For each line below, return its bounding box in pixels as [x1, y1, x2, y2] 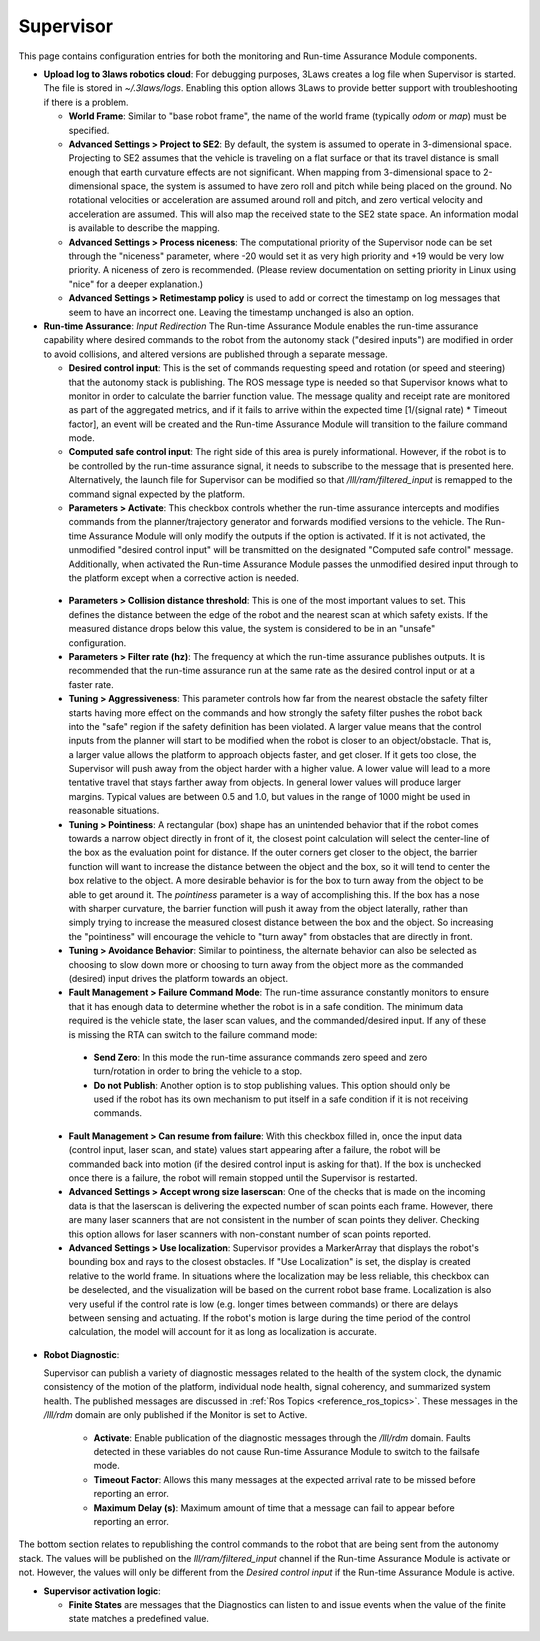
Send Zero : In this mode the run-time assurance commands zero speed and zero [93, 1051, 428, 1063]
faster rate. [68, 678, 114, 690]
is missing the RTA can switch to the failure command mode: [68, 1028, 318, 1040]
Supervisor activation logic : [43, 1585, 162, 1597]
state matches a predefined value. [68, 1613, 210, 1625]
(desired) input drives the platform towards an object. [68, 972, 289, 984]
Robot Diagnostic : [43, 1348, 120, 1360]
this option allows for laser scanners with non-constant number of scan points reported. [68, 1228, 432, 1240]
